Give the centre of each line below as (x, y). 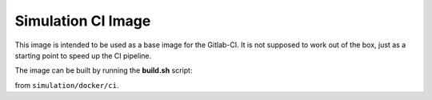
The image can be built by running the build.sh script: (104, 70)
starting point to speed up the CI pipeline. (83, 55)
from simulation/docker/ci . (67, 85)
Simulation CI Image (83, 21)
